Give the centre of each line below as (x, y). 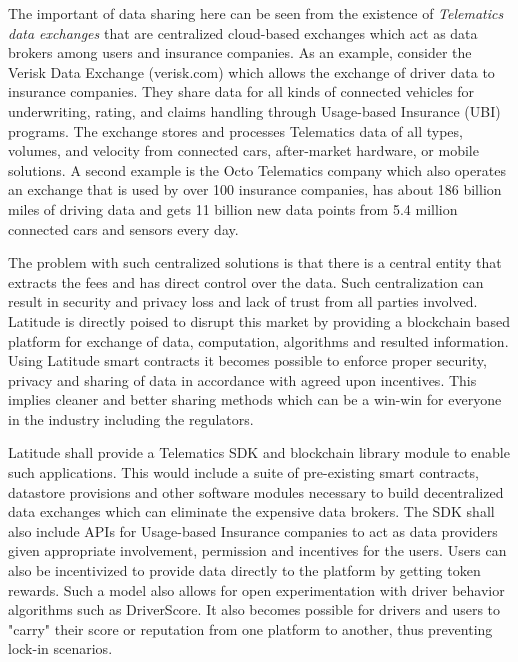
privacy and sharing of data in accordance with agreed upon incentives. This (242, 379)
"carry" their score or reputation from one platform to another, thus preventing (250, 628)
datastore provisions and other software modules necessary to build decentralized (256, 491)
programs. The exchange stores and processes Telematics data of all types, (235, 130)
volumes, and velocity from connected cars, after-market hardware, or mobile (243, 150)
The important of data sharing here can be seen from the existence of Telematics (256, 13)
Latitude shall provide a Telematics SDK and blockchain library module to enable (259, 452)
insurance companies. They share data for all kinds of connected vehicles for (241, 91)
